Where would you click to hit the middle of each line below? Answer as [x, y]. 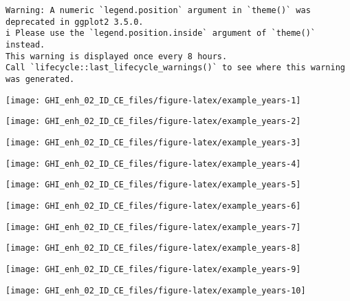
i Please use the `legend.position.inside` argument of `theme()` [161, 33]
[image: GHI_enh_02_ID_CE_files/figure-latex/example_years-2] [153, 122]
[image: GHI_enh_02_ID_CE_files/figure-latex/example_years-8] [153, 248]
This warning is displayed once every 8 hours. [117, 56]
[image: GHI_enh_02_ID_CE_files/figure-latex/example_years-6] [153, 206]
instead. [25, 44]
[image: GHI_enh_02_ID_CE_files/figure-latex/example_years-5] [153, 185]
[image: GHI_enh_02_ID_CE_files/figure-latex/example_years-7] [153, 227]
